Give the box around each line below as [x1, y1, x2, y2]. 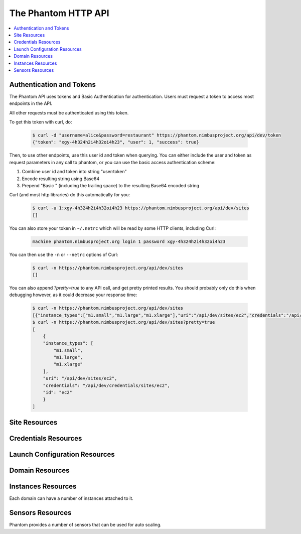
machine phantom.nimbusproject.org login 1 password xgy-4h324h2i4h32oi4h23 [32, 238, 226, 244]
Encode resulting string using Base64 [22, 176, 100, 182]
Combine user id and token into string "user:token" [22, 169, 127, 175]
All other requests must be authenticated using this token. [9, 109, 129, 115]
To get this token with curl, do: [9, 118, 72, 125]
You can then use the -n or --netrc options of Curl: [9, 251, 118, 257]
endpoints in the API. [9, 100, 53, 106]
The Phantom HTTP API [9, 8, 110, 19]
